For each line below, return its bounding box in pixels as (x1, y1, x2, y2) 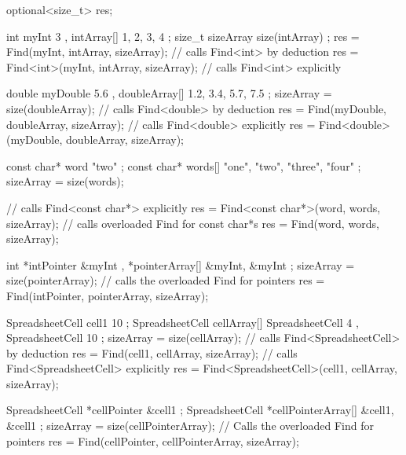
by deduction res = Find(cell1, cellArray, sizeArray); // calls (6, 344, 298, 361)
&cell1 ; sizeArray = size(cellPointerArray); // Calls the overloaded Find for (6, 417, 374, 434)
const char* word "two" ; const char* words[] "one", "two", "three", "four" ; (6, 157, 361, 174)
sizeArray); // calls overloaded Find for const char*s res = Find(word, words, (6, 215, 379, 231)
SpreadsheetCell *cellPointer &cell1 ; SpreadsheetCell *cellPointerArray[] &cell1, (6, 402, 394, 418)
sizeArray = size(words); (6, 173, 124, 189)
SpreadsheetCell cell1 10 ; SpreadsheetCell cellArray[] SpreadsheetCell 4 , (6, 314, 359, 330)
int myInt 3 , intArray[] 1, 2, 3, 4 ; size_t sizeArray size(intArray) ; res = (6, 28, 360, 44)
